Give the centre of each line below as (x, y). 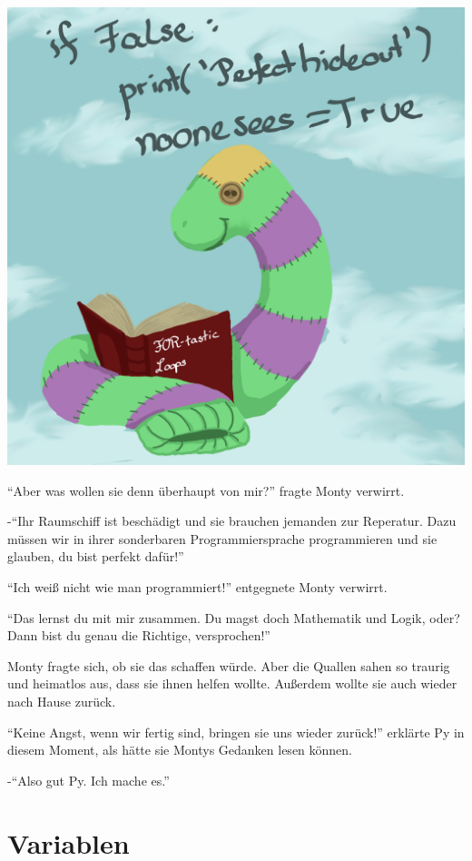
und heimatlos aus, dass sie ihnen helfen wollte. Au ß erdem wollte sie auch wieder (232, 683)
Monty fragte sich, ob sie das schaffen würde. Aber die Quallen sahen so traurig (229, 665)
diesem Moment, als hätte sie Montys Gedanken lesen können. (180, 750)
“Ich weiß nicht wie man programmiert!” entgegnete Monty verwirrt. (197, 586)
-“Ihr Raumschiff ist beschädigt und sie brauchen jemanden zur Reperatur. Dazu (232, 521)
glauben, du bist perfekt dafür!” (96, 556)
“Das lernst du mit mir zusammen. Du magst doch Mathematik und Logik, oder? (234, 617)
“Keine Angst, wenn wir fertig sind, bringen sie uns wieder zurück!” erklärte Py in (236, 732)
